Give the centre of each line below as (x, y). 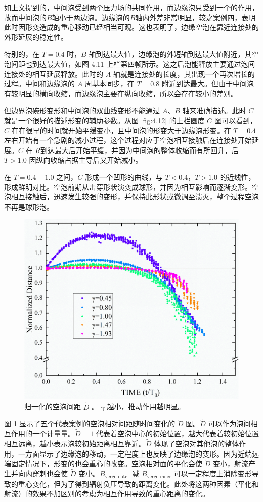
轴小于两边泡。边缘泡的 (91, 17)
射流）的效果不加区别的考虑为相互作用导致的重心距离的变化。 (107, 494)
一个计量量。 (53, 434)
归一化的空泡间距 (53, 406)
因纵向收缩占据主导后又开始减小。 (86, 160)
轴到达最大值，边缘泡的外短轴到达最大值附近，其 (170, 54)
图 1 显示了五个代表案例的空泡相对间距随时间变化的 (90, 423)
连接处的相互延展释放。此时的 (54, 73)
